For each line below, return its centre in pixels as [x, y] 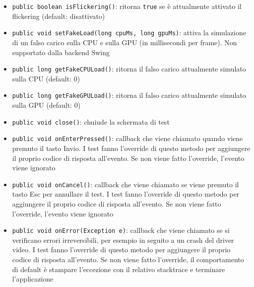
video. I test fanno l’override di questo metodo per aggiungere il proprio [121, 250]
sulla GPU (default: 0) [46, 105]
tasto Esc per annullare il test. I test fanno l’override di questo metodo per [126, 194]
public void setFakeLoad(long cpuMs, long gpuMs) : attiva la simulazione [129, 33]
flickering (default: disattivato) [59, 16]
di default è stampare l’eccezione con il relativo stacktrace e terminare [119, 269]
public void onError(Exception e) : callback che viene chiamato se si [121, 230]
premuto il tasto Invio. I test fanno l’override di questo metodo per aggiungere [131, 148]
